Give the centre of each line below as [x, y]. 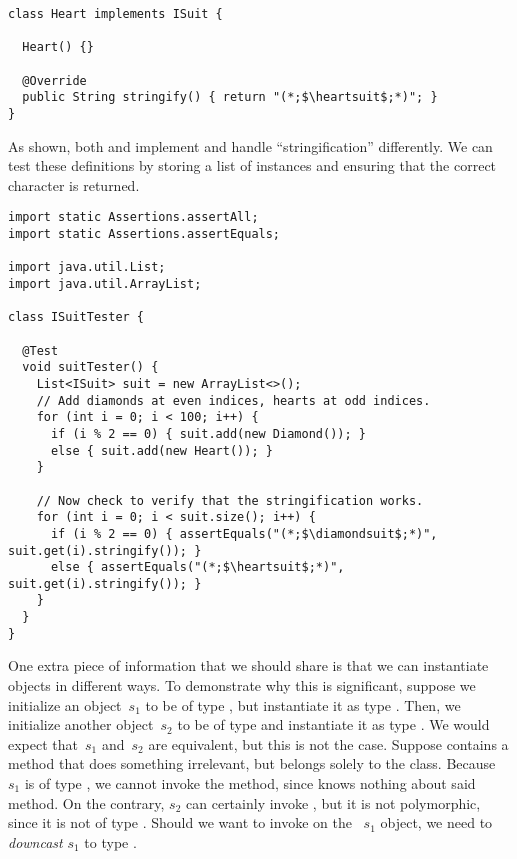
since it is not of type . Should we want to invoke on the [180, 822]
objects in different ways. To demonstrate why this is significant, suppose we [242, 685]
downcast [35, 841]
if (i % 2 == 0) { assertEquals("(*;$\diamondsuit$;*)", [244, 533]
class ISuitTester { [76, 317]
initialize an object [65, 704]
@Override [54, 80]
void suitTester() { [90, 367]
